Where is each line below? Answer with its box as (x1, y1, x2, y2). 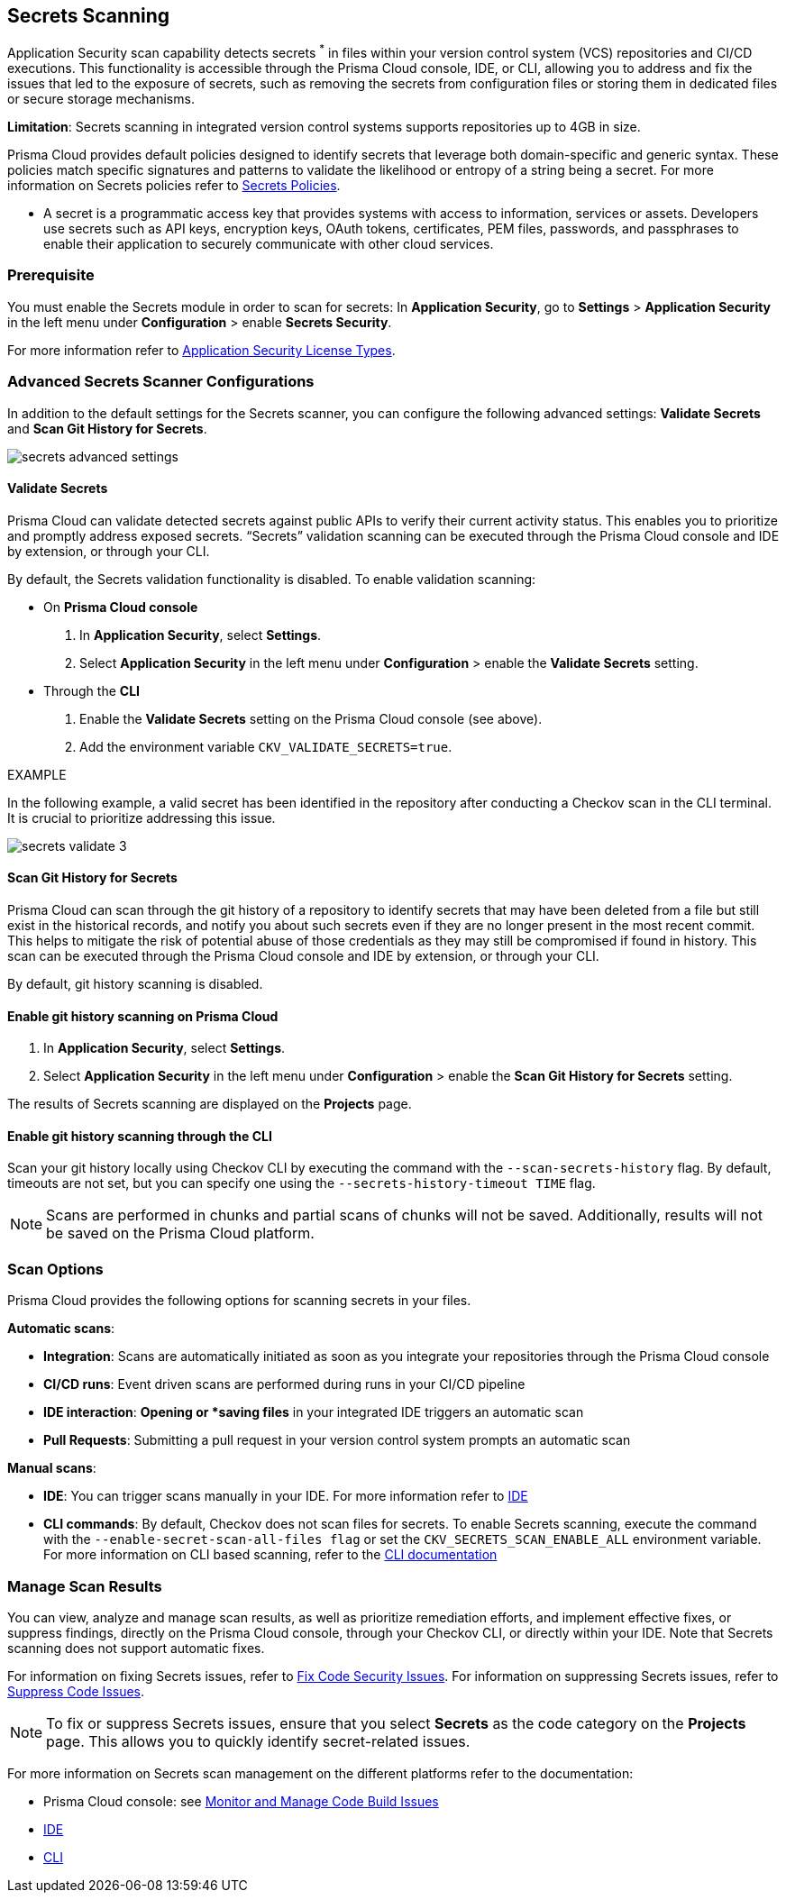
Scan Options (7, 1259, 104, 1278)
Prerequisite (7, 266, 95, 285)
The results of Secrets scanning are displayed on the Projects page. (7, 1096, 412, 1112)
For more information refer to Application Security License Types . (7, 342, 396, 358)
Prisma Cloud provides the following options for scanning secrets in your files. (7, 1293, 471, 1309)
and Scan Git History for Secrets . (7, 420, 207, 436)
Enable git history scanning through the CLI (7, 1128, 272, 1144)
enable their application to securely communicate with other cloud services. (43, 236, 494, 252)
